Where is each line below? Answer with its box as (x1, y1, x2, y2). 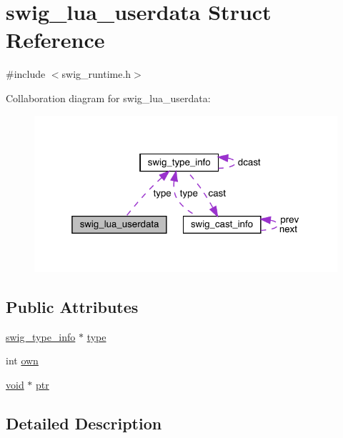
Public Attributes (6, 295, 139, 317)
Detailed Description (6, 412, 162, 434)
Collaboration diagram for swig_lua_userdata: (6, 90, 211, 105)
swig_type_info (6, 329, 76, 344)
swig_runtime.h (61, 66, 131, 81)
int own (6, 353, 39, 368)
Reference (6, 25, 105, 54)
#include (6, 66, 46, 81)
